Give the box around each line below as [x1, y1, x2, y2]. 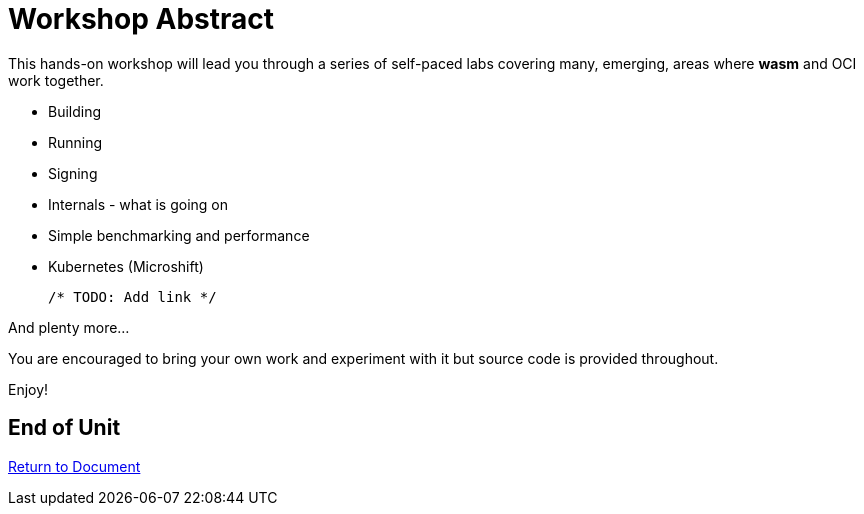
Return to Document [8, 457, 141, 475]
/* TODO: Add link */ [48, 288, 217, 305]
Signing [48, 164, 98, 182]
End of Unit [8, 415, 121, 441]
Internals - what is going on [48, 195, 229, 213]
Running [48, 133, 103, 151]
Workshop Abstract [8, 2, 274, 36]
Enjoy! [8, 380, 49, 398]
